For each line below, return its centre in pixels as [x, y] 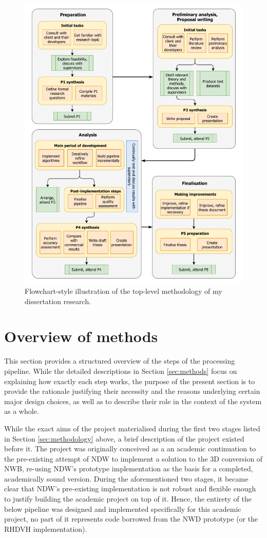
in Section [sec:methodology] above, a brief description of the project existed [124, 438]
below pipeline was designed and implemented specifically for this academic [123, 509]
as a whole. [22, 411]
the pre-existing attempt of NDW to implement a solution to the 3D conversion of [133, 458]
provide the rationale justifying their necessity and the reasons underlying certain [132, 391]
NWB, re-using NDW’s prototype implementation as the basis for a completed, [129, 469]
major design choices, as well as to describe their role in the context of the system [133, 401]
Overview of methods [81, 336]
